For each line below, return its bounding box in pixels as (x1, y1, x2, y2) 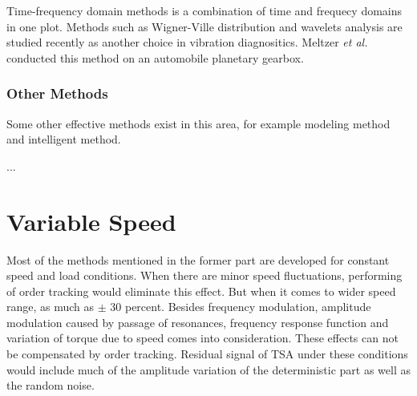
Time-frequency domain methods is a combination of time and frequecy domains (6, 2, 403, 18)
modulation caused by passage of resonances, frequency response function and (6, 313, 389, 330)
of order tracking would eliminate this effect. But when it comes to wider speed (6, 282, 396, 299)
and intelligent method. (6, 131, 121, 147)
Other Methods (6, 83, 108, 103)
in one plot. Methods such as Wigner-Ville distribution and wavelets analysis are (6, 18, 403, 34)
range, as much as (6, 298, 95, 315)
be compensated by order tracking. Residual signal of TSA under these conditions (6, 345, 408, 362)
